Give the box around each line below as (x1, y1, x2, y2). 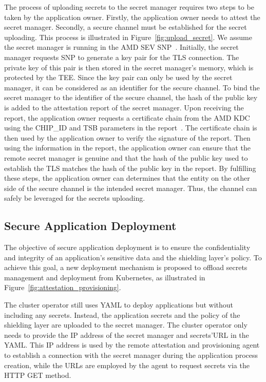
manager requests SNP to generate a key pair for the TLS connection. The (4, 51, 239, 62)
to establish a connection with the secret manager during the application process (4, 350, 258, 360)
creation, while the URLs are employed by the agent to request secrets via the (4, 359, 250, 370)
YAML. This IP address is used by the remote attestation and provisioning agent (4, 339, 260, 350)
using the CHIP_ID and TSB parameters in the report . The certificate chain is (4, 122, 257, 133)
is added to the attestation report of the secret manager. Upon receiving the (4, 102, 244, 112)
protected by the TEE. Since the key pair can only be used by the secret (4, 72, 233, 83)
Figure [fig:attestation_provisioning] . (4, 282, 121, 293)
